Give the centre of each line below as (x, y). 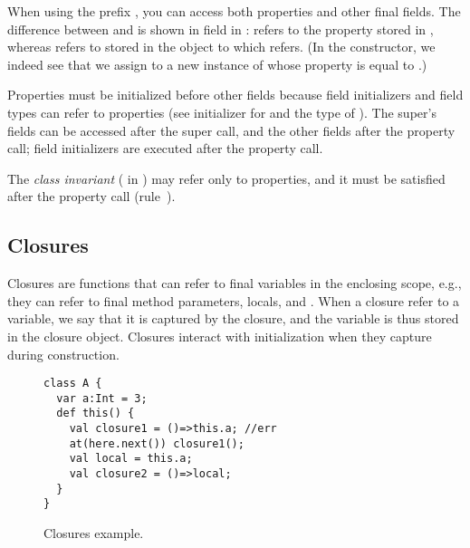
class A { (73, 384)
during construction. (63, 354)
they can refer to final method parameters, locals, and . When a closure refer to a (234, 300)
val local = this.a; (131, 459)
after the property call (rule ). (91, 196)
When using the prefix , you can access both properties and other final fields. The (234, 11)
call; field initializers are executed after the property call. (165, 148)
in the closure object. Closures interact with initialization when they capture (220, 336)
